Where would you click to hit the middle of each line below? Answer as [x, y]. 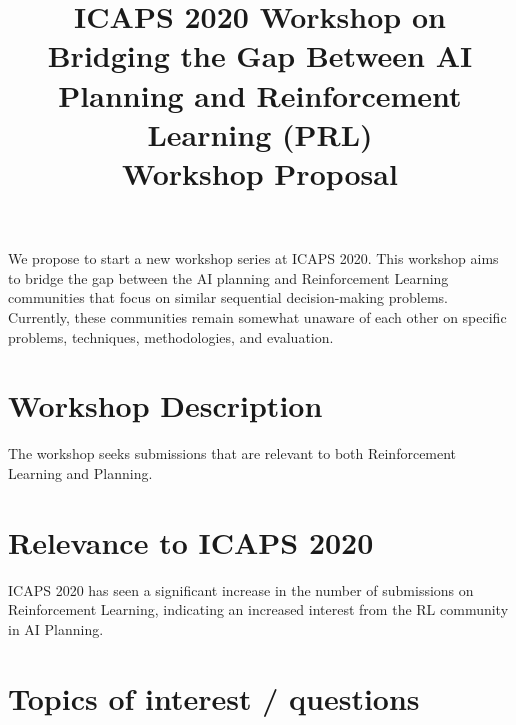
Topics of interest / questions [214, 697]
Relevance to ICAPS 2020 [191, 541]
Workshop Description [165, 405]
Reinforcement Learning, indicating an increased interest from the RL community [258, 609]
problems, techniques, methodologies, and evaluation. [171, 336]
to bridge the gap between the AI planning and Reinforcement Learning [228, 277]
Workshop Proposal [260, 172]
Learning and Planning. [80, 472]
